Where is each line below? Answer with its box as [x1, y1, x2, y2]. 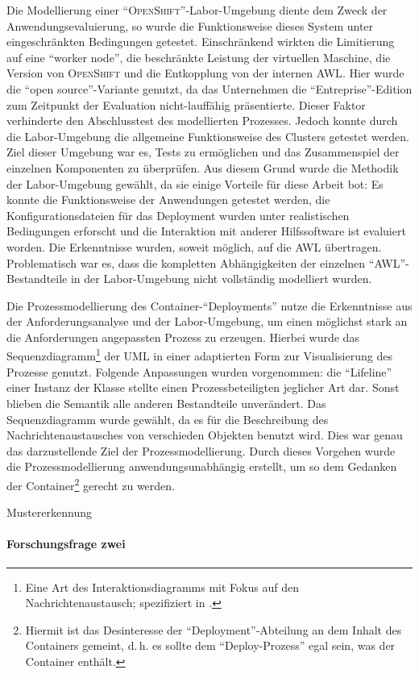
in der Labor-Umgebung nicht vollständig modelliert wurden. [70, 270, 372, 287]
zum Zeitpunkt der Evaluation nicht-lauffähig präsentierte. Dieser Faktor [6, 96, 366, 113]
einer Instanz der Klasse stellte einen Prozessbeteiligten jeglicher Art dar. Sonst [6, 379, 400, 396]
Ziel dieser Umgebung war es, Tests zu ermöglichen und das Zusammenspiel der [6, 144, 400, 160]
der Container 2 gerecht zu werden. [6, 474, 175, 493]
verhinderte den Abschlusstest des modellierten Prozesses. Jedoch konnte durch [6, 112, 398, 129]
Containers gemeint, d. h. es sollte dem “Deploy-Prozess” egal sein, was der [25, 637, 396, 654]
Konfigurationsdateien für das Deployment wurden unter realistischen [6, 206, 350, 223]
